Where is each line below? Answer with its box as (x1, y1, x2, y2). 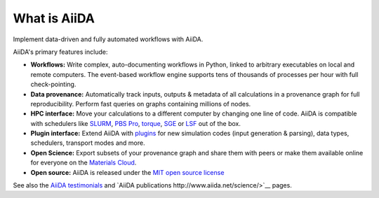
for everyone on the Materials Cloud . (30, 158, 137, 167)
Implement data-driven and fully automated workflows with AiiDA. (13, 35, 204, 43)
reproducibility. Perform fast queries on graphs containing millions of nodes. (30, 99, 251, 108)
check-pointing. (30, 80, 77, 89)
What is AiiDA (13, 10, 95, 26)
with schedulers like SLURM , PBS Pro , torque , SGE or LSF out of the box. (30, 119, 241, 127)
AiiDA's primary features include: (13, 48, 108, 56)
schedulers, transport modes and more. (30, 139, 145, 147)
